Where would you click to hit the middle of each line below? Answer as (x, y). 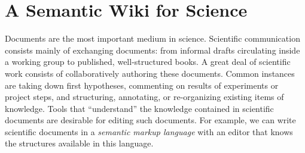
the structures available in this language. (79, 143)
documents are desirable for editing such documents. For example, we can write (150, 120)
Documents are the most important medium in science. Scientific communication (152, 38)
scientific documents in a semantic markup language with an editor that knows (149, 131)
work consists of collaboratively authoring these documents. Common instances (150, 73)
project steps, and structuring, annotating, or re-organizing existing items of (144, 97)
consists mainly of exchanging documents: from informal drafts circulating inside (152, 50)
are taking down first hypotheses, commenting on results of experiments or (142, 85)
